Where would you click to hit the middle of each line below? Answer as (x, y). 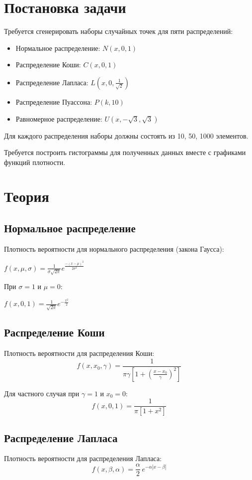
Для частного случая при (42, 393)
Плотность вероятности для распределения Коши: (79, 353)
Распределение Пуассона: (54, 101)
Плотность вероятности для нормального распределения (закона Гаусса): (114, 248)
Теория (27, 196)
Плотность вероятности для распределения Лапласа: (83, 458)
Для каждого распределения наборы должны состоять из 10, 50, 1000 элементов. (126, 135)
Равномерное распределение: (59, 118)
